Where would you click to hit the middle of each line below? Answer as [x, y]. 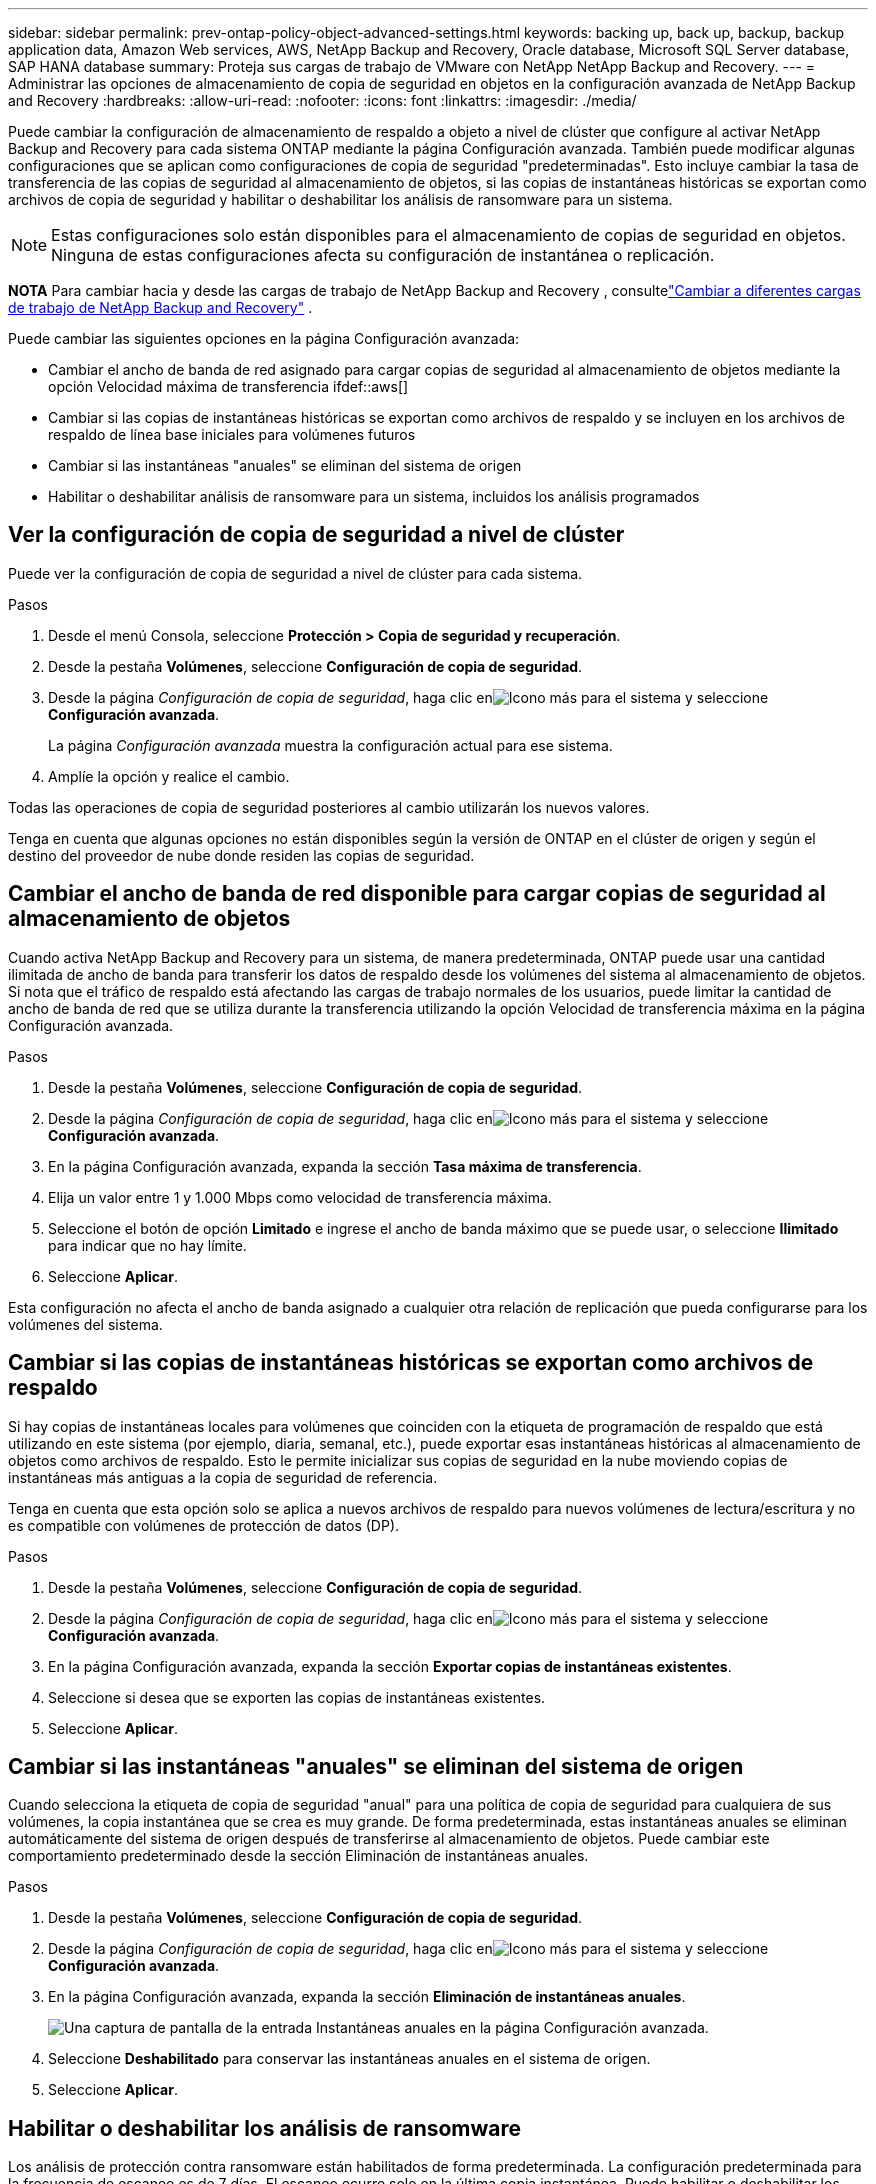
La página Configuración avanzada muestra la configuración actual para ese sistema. [330, 745]
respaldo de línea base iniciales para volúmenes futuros [232, 434]
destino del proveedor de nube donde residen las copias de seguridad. [241, 855]
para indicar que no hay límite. [147, 1245]
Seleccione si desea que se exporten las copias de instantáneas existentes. [297, 1697]
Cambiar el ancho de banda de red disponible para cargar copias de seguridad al [417, 894]
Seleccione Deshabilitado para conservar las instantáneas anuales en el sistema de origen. [349, 2059]
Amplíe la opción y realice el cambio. [169, 776]
